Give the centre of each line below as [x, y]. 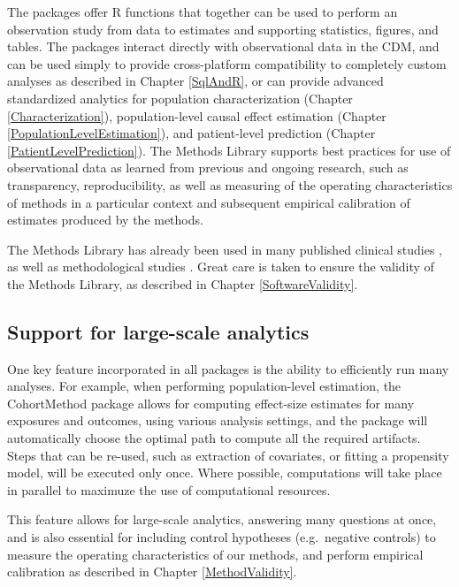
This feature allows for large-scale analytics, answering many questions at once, [222, 519]
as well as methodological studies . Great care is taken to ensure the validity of [221, 267]
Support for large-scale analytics [158, 331]
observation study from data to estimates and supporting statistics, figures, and [223, 29]
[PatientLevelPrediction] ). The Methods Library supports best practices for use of [229, 150]
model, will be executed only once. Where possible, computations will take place [225, 473]
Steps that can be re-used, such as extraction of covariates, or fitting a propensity [228, 455]
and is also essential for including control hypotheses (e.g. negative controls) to [222, 537]
